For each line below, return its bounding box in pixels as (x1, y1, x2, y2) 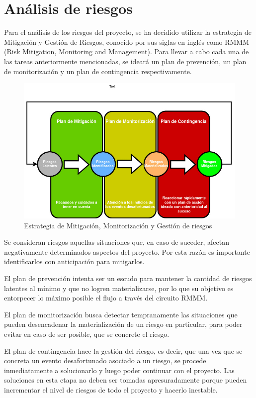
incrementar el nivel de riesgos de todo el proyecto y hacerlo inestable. (4, 384, 218, 395)
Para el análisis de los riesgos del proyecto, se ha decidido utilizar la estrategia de (4, 27, 252, 37)
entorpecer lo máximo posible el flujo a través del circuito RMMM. (4, 293, 208, 303)
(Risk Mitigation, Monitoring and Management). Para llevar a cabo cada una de (4, 46, 249, 57)
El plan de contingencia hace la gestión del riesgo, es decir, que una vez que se (4, 345, 243, 356)
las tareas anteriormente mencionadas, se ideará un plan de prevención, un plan (4, 56, 247, 66)
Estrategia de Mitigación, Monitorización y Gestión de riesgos (24, 220, 212, 230)
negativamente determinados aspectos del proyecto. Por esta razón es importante (4, 246, 250, 257)
